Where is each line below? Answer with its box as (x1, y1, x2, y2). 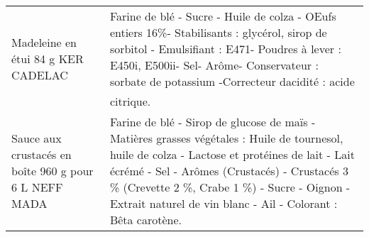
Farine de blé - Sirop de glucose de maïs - (109, 114, 316, 130)
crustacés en (11, 146, 72, 162)
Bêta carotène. (109, 211, 182, 228)
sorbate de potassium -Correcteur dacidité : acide (109, 73, 355, 89)
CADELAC (11, 67, 68, 83)
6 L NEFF (11, 179, 63, 195)
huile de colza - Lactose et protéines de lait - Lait (109, 146, 355, 162)
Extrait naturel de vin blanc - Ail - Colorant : (109, 195, 338, 211)
